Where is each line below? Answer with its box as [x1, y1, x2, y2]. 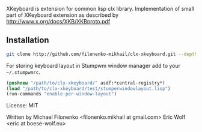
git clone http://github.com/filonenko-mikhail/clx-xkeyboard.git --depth [6, 51, 198, 57]
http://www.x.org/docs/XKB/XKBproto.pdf [6, 18, 111, 25]
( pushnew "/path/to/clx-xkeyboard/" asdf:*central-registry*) [6, 80, 165, 86]
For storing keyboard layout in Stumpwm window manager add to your [6, 62, 181, 69]
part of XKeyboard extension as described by [6, 11, 119, 19]
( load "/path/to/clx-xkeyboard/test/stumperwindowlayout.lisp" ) [6, 85, 171, 92]
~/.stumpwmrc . [6, 68, 40, 76]
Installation [6, 35, 49, 46]
